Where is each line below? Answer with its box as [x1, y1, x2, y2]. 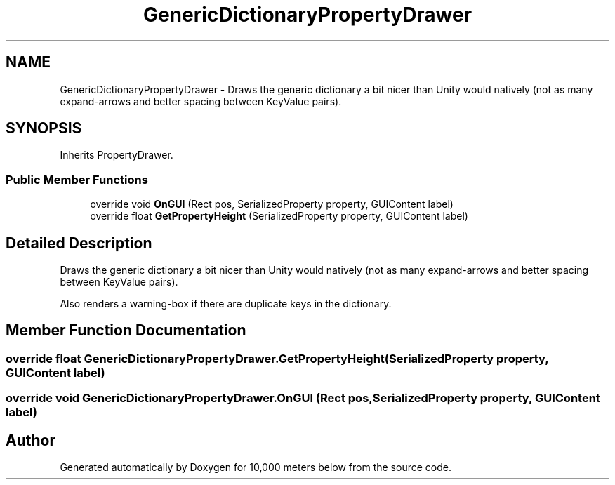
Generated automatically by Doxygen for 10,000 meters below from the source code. [60, 461, 451, 474]
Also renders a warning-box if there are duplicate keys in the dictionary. [60, 298, 392, 310]
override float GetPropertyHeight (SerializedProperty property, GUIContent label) [90, 210, 468, 222]
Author [6, 431, 55, 449]
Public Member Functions [6, 172, 148, 187]
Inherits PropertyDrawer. [60, 149, 173, 161]
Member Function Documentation [6, 321, 246, 340]
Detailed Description [6, 234, 152, 252]
